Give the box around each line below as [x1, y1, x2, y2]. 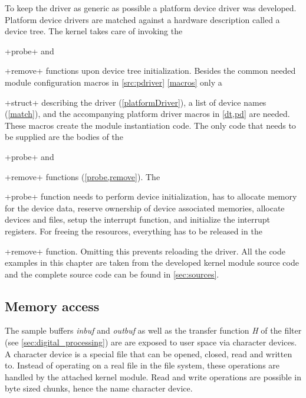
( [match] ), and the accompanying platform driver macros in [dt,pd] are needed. [5, 107, 290, 120]
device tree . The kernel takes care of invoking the [5, 25, 183, 37]
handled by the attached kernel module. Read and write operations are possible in [5, 370, 302, 383]
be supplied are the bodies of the [5, 131, 123, 143]
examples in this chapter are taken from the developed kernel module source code [5, 256, 299, 269]
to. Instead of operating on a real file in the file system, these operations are [5, 359, 280, 371]
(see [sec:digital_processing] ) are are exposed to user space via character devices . [5, 336, 297, 348]
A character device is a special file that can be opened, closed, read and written [5, 347, 292, 360]
